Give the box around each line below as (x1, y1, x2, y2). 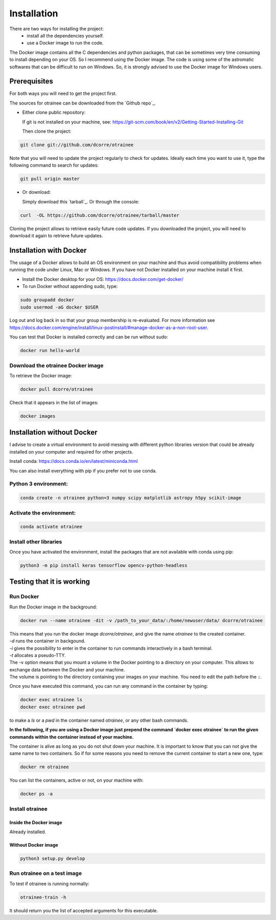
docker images (20, 413, 56, 419)
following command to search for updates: (9, 162, 99, 169)
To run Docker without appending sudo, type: (22, 283, 118, 290)
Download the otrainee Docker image (9, 362, 104, 369)
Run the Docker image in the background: (9, 604, 97, 610)
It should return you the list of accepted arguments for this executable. (9, 907, 158, 913)
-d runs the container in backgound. (9, 638, 85, 644)
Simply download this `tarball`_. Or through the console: (22, 198, 140, 205)
